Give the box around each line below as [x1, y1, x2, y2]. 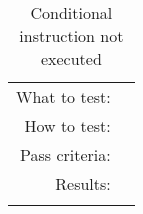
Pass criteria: [20, 143, 111, 166]
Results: [55, 172, 111, 195]
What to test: [16, 85, 111, 108]
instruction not [19, 24, 124, 47]
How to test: [24, 114, 111, 137]
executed [40, 47, 102, 70]
